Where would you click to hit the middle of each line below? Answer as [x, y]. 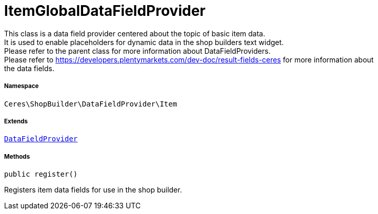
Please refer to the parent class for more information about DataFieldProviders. [137, 51]
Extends [16, 121]
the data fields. [29, 68]
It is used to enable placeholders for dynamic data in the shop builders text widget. [144, 42]
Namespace [22, 86]
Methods [17, 156]
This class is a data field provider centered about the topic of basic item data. [135, 33]
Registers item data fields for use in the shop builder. [93, 190]
